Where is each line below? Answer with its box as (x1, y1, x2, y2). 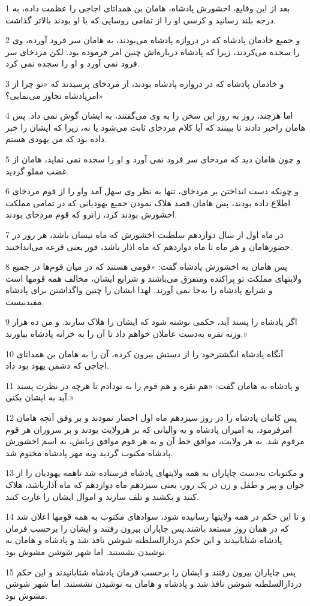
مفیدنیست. (5, 295, 44, 307)
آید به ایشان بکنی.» (5, 391, 74, 403)
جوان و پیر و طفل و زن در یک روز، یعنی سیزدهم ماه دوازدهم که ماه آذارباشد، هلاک (5, 478, 305, 490)
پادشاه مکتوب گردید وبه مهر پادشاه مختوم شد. (5, 446, 173, 459)
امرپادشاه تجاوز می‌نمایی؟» (5, 89, 104, 101)
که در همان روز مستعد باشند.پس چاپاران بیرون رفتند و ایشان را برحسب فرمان (5, 521, 289, 534)
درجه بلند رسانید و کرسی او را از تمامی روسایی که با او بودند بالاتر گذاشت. (5, 13, 276, 26)
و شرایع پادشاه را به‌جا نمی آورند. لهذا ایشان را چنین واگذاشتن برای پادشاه (5, 284, 273, 296)
